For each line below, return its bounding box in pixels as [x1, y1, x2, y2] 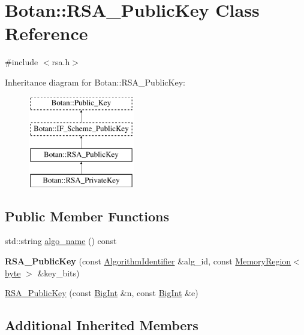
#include [5, 56, 38, 68]
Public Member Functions [5, 206, 169, 225]
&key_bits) [37, 266, 80, 279]
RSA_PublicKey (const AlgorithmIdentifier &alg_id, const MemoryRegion [5, 255, 291, 267]
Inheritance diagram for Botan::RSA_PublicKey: [5, 75, 185, 88]
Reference [5, 21, 88, 45]
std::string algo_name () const [5, 234, 117, 247]
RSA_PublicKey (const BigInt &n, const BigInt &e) [5, 287, 198, 299]
